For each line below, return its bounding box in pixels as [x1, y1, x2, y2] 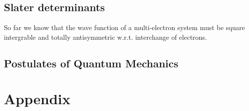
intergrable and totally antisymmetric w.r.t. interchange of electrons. [4, 32, 207, 42]
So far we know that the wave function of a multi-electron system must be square [4, 22, 245, 32]
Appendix [4, 89, 71, 109]
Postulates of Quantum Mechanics [4, 55, 178, 70]
